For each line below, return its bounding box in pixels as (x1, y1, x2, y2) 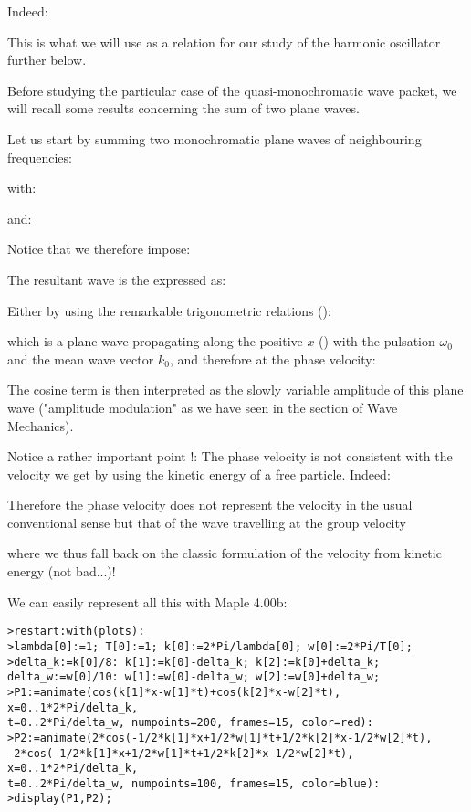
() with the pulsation (319, 332, 435, 351)
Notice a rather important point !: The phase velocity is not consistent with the (7, 447, 453, 466)
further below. (7, 50, 87, 69)
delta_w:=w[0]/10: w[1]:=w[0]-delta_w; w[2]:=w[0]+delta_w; (7, 670, 381, 684)
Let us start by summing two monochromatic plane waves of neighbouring (7, 129, 422, 148)
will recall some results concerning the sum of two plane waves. (7, 99, 360, 118)
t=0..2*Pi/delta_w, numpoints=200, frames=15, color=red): (7, 716, 373, 730)
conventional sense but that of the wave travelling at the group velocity (7, 512, 406, 532)
